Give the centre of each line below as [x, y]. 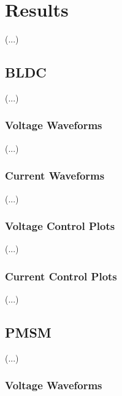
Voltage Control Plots [60, 226]
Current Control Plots [61, 276]
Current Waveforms [55, 176]
